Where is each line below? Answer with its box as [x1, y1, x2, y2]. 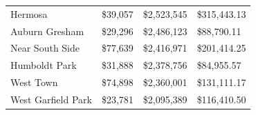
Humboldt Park [10, 58, 77, 72]
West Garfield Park [10, 92, 92, 106]
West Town [10, 75, 58, 90]
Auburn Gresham [10, 23, 84, 38]
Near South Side [10, 41, 80, 55]
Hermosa [10, 6, 48, 21]
